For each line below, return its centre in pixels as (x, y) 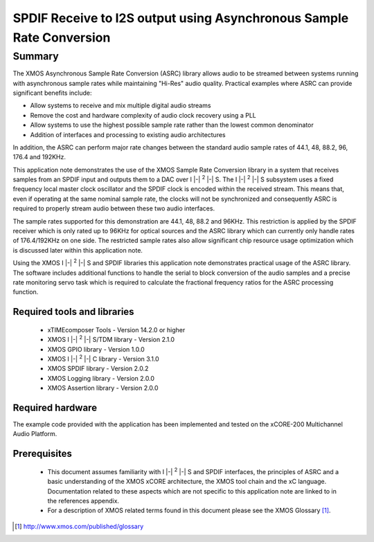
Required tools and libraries (73, 312)
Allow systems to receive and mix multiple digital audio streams (121, 106)
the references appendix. (83, 501)
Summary (36, 56)
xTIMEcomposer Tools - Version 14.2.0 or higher (116, 329)
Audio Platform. (35, 434)
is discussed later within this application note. (78, 250)
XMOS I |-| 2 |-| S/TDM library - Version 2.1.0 (111, 339)
